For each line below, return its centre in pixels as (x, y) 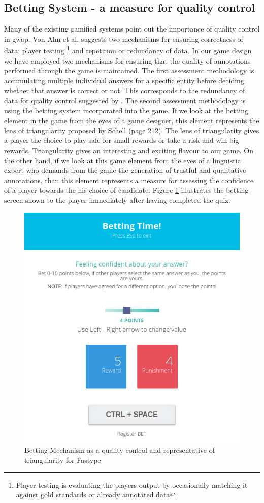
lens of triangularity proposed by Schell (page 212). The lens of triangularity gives (132, 130)
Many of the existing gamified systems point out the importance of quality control (132, 29)
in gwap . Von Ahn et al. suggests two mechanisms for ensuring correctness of (124, 38)
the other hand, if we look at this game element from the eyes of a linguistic (122, 160)
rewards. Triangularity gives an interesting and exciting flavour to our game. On (129, 150)
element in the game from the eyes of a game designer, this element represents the (132, 120)
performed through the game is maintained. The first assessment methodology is (129, 70)
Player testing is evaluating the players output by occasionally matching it (132, 484)
